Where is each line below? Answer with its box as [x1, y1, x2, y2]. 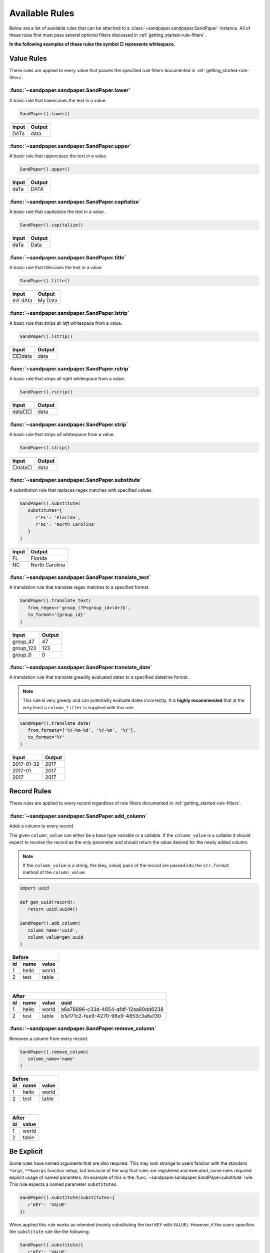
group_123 [12, 645, 36, 652]
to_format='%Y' [27, 734, 65, 740]
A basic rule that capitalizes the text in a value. [9, 208, 105, 215]
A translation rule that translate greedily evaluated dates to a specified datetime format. [9, 674, 189, 680]
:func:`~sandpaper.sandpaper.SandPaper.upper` [9, 143, 132, 150]
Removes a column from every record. [9, 1035, 88, 1041]
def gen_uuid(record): [19, 900, 75, 905]
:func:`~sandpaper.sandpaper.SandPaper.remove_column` [9, 1025, 156, 1032]
